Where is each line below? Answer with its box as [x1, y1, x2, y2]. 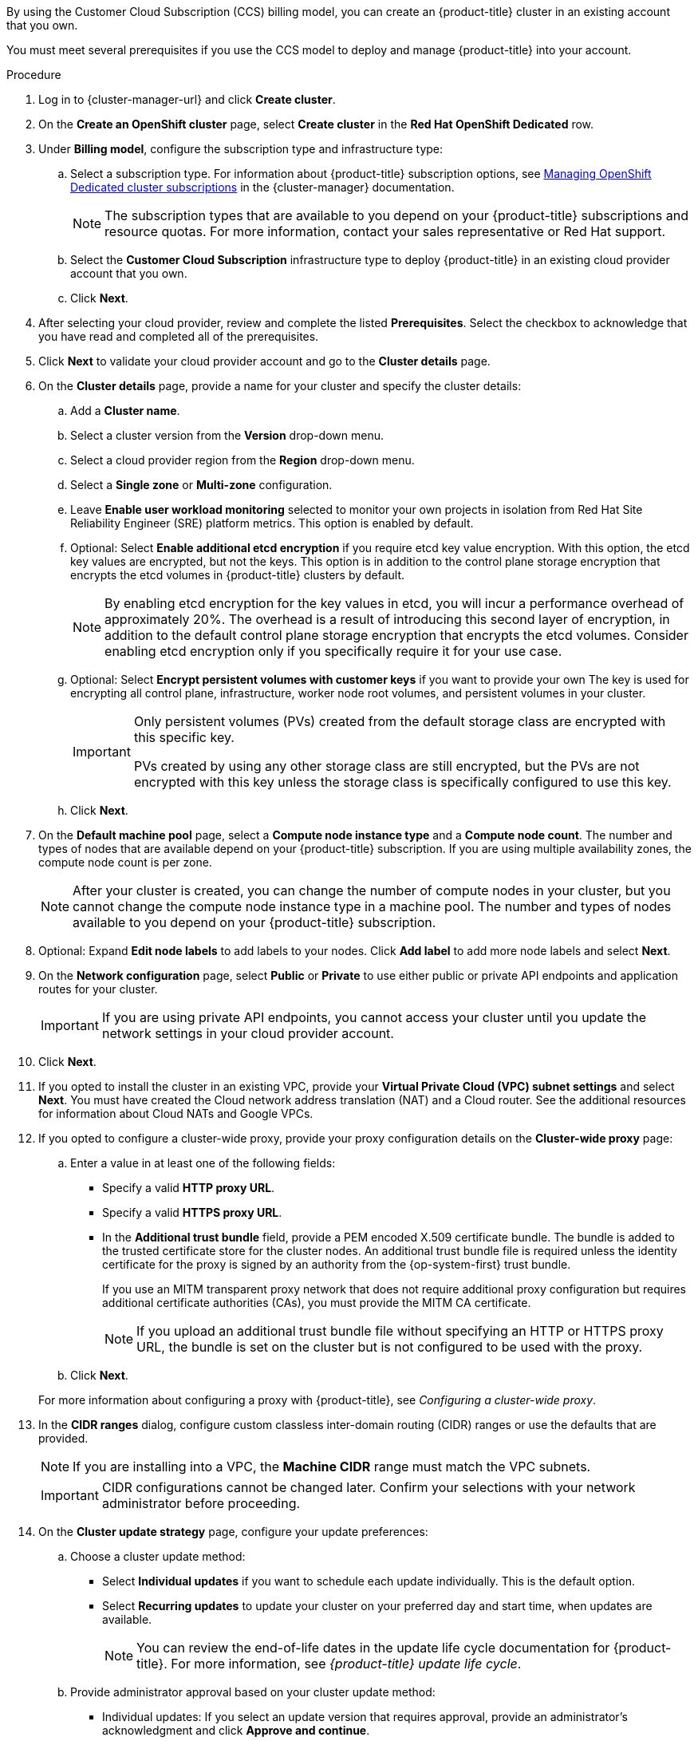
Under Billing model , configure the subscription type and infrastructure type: [38, 142, 444, 156]
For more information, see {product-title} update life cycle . [171, 1656, 522, 1672]
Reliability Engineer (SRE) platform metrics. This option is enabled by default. [70, 516, 474, 530]
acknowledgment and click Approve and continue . [102, 1723, 370, 1737]
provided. [38, 1431, 89, 1445]
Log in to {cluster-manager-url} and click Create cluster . [38, 93, 336, 106]
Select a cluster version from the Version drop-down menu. [70, 428, 384, 442]
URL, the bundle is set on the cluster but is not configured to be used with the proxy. [136, 1339, 643, 1355]
